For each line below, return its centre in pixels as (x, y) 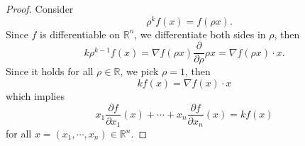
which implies (35, 95)
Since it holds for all (50, 71)
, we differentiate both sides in (200, 34)
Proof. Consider (40, 9)
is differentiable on (80, 34)
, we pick (139, 71)
